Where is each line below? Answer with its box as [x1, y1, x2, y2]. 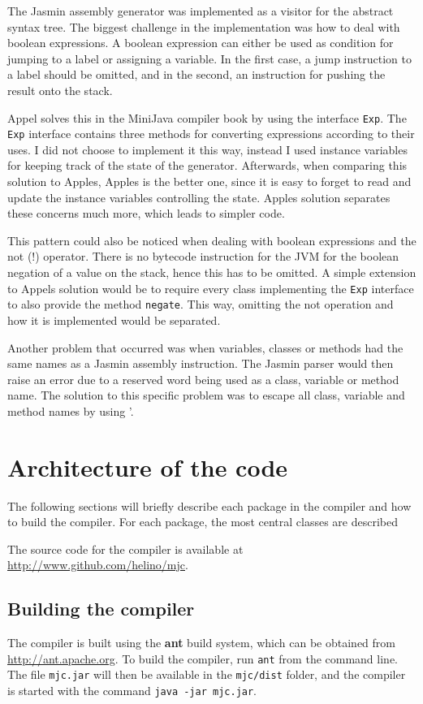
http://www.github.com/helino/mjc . [7, 556, 188, 573]
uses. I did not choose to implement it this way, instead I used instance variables [7, 140, 408, 158]
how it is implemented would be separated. [7, 311, 221, 328]
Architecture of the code [7, 450, 288, 483]
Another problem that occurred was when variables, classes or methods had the [7, 339, 404, 356]
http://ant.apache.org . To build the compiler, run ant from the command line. [7, 650, 398, 667]
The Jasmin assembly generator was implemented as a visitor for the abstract [7, 2, 394, 19]
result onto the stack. [7, 81, 113, 98]
